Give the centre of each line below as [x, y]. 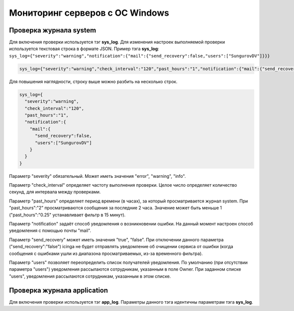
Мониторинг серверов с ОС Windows [89, 13]
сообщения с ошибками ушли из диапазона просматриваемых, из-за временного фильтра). [106, 254]
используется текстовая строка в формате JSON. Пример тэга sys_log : [84, 49]
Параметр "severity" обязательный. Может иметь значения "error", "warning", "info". [98, 176]
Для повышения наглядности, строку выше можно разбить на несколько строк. [93, 82]
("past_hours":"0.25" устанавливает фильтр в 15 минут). [67, 215]
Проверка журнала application [59, 290]
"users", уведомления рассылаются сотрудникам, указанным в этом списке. [90, 276]
